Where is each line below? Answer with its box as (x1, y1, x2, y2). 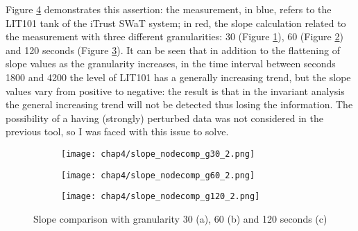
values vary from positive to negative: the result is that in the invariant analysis (6, 83, 345, 98)
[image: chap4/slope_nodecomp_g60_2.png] (61, 170, 255, 180)
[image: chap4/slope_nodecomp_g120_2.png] (61, 191, 260, 202)
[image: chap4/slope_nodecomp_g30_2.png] (61, 148, 255, 159)
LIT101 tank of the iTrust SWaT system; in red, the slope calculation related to (6, 15, 346, 30)
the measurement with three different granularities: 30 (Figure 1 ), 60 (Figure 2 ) (6, 29, 343, 44)
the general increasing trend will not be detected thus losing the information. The (6, 97, 353, 112)
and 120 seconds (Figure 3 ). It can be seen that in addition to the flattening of (6, 42, 340, 57)
